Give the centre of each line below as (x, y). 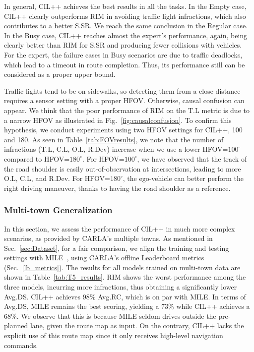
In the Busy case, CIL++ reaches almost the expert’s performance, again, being (126, 35)
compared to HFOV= (37, 158)
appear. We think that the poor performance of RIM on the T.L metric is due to (127, 110)
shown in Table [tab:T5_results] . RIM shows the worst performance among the (125, 277)
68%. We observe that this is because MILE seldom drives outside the (110, 316)
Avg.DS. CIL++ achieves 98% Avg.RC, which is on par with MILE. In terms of (125, 296)
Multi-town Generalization (58, 210)
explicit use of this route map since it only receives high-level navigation (114, 335)
